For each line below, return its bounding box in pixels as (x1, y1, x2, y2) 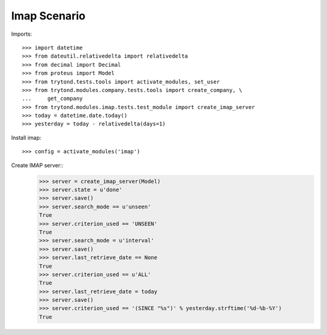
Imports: (11, 30, 33, 38)
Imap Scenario (11, 9, 86, 22)
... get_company (22, 95, 83, 102)
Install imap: (11, 134, 42, 141)
